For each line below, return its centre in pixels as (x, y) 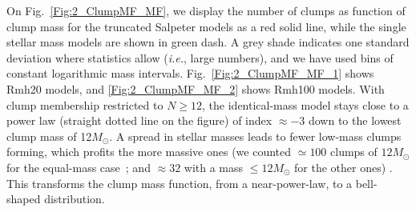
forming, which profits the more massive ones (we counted (149, 152)
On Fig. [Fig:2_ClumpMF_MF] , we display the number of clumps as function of (206, 10)
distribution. (75, 199)
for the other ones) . (343, 167)
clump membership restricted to (85, 104)
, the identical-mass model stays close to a (305, 104)
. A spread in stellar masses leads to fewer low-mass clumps (255, 136)
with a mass (214, 167)
